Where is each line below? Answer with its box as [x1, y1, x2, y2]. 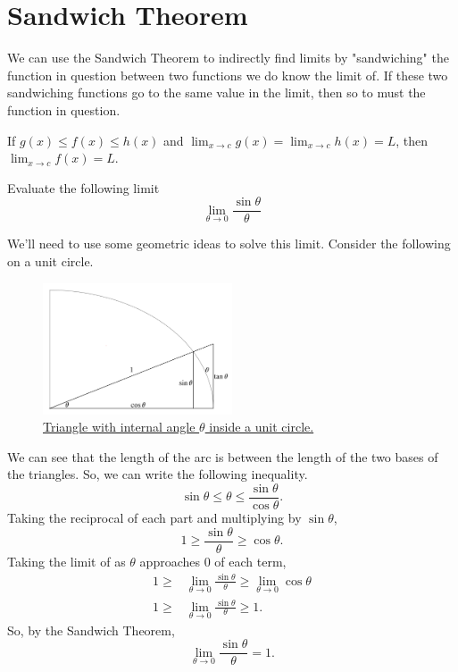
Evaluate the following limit [7, 178, 160, 197]
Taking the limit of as [7, 551, 126, 570]
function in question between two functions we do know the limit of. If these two [7, 65, 448, 84]
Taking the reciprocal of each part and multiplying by [7, 508, 302, 526]
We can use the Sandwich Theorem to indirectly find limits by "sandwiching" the [7, 48, 449, 67]
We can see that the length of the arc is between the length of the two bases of [7, 447, 438, 466]
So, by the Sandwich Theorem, [7, 620, 175, 639]
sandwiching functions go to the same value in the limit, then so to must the [7, 83, 426, 102]
